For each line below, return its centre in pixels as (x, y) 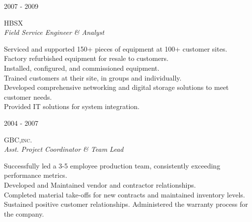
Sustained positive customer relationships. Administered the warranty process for (126, 204)
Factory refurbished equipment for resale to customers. (86, 58)
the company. (24, 213)
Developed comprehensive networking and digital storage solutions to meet (116, 87)
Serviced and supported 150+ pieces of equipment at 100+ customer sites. (116, 48)
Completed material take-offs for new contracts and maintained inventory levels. (125, 194)
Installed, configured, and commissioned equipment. (82, 68)
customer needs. (28, 97)
